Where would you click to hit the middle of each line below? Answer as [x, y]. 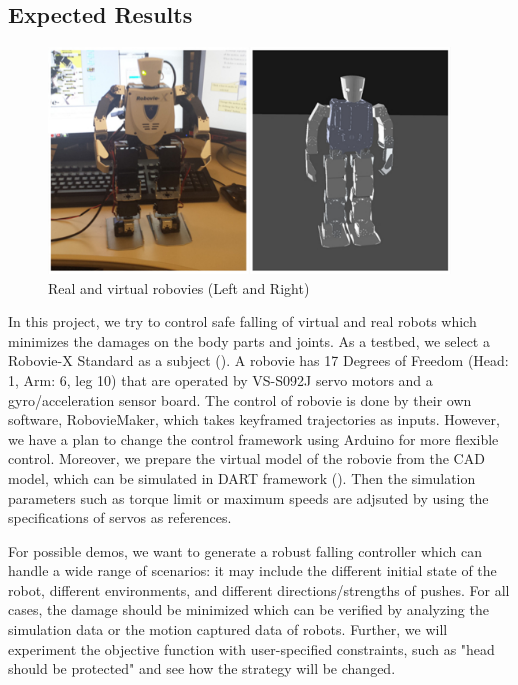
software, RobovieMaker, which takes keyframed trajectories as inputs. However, [254, 419]
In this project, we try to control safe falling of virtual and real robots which [242, 321]
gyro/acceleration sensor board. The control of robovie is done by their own [240, 399]
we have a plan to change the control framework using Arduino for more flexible [253, 438]
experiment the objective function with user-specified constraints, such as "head [251, 648]
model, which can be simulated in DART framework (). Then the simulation [242, 477]
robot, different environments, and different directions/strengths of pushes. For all [259, 589]
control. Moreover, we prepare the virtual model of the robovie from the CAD [246, 458]
